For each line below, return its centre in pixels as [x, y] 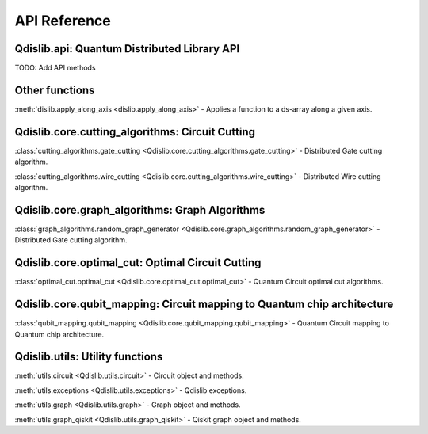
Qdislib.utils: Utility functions [89, 357]
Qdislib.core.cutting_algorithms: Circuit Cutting [135, 132]
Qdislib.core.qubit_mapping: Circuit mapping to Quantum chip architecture [204, 305]
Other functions [55, 90]
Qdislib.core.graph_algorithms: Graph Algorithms [140, 210]
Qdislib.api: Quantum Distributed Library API [127, 49]
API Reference [63, 21]
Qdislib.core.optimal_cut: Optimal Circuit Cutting [138, 263]
